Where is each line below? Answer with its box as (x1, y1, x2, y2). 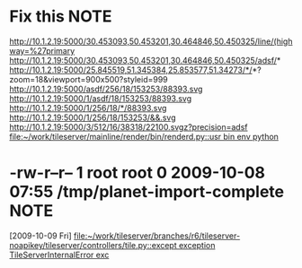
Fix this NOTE (9, 6, 112, 27)
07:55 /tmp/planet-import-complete (9, 182, 285, 203)
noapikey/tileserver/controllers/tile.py (9, 239, 148, 250)
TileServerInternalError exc (9, 249, 110, 260)
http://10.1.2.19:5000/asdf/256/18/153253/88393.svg (9, 83, 203, 94)
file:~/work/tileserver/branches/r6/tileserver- (73, 230, 241, 241)
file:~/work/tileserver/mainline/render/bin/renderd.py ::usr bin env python (9, 131, 279, 142)
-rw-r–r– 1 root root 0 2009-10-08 (9, 163, 266, 183)
